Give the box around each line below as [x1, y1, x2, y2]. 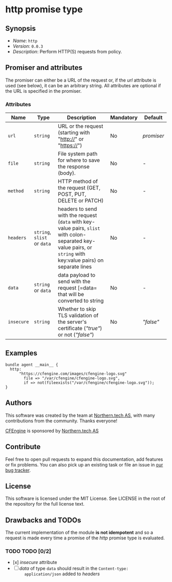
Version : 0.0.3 [12, 43, 44, 49]
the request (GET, [58, 184, 101, 191]
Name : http [12, 37, 37, 44]
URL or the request [58, 123, 103, 130]
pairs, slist [72, 225, 100, 232]
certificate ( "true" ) [58, 325, 102, 332]
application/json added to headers [24, 571, 100, 577]
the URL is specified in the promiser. [5, 88, 82, 94]
